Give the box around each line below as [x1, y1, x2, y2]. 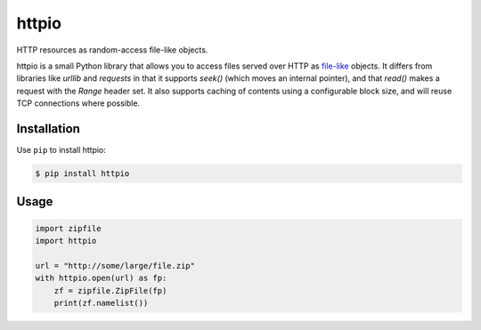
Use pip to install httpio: [16, 145, 107, 156]
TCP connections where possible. [16, 98, 141, 109]
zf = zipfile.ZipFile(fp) [53, 286, 167, 295]
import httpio [35, 236, 97, 245]
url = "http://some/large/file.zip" [35, 261, 196, 270]
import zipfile [35, 223, 102, 233]
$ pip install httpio [35, 169, 130, 178]
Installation [16, 121, 80, 136]
